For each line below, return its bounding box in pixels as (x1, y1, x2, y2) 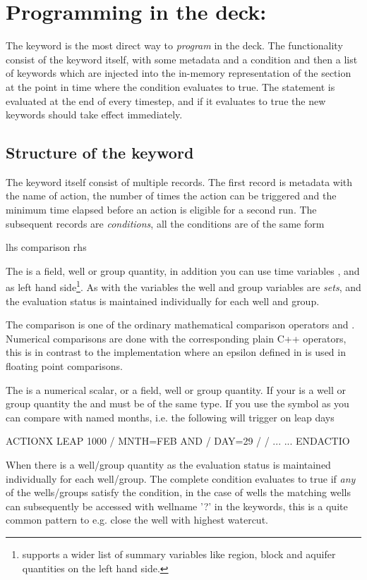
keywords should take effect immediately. (6, 107, 183, 122)
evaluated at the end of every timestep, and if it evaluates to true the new (6, 93, 326, 108)
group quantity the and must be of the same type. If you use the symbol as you (6, 396, 349, 411)
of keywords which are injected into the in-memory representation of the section (6, 66, 351, 80)
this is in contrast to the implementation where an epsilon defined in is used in (6, 345, 346, 359)
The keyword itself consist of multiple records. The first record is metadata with (6, 174, 353, 189)
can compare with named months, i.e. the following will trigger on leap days (6, 409, 335, 424)
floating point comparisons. (6, 359, 123, 374)
